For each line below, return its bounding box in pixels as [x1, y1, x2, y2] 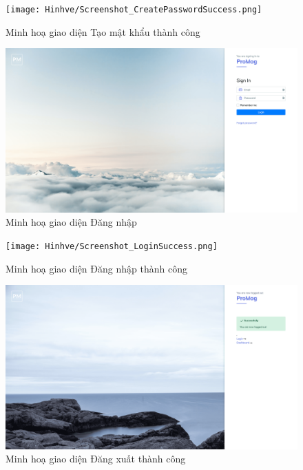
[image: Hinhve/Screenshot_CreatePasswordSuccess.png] [6, 5, 262, 14]
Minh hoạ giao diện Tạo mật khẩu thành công [6, 24, 200, 39]
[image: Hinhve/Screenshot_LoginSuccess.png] [6, 241, 218, 251]
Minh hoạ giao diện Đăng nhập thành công [6, 261, 187, 275]
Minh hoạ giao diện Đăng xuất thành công [6, 451, 186, 466]
